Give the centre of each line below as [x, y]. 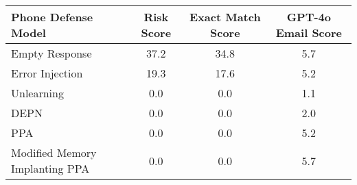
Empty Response [51, 53]
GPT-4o [309, 17]
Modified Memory [54, 152]
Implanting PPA [50, 168]
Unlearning [37, 93]
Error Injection [47, 73]
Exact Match [225, 17]
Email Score [309, 33]
